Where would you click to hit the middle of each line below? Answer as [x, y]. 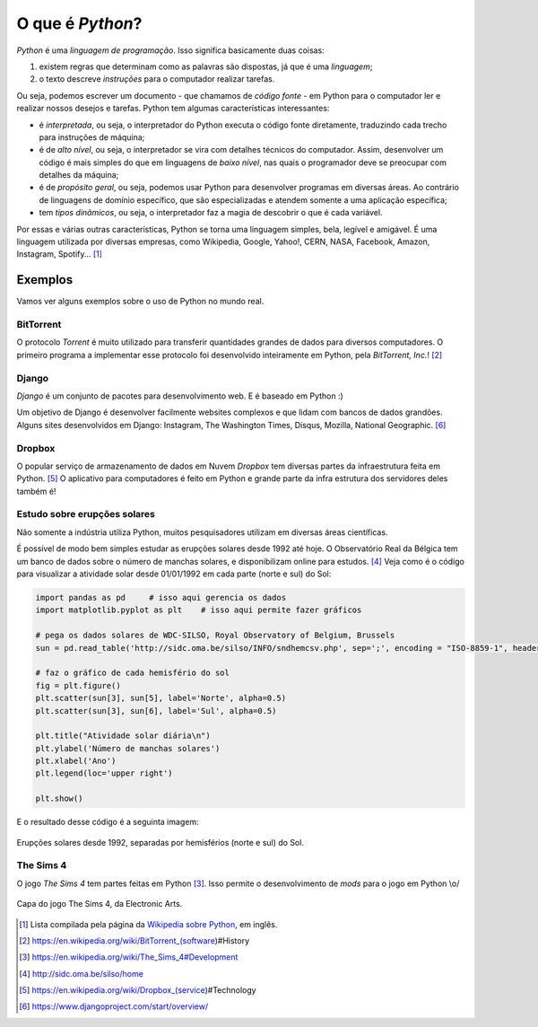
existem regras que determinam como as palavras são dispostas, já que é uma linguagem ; [206, 66]
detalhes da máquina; [79, 175]
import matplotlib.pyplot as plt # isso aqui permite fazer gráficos [199, 610]
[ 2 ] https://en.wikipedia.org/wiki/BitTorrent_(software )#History [134, 940]
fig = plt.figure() [78, 685]
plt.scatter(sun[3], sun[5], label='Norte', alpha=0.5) [161, 698]
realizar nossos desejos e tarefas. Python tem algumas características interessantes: [173, 109]
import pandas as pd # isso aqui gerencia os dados [161, 597]
